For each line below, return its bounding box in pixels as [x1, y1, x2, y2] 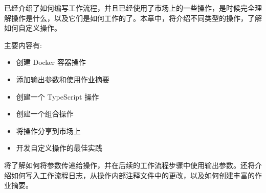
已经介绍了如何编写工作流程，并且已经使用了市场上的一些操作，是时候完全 [4, 3, 255, 13]
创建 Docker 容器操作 [16, 57, 86, 67]
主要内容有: [4, 39, 42, 50]
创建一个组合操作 [16, 108, 74, 119]
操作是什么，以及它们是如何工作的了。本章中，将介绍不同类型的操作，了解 [11, 12, 262, 23]
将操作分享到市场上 [16, 125, 81, 136]
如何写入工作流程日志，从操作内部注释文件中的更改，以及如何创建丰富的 [11, 170, 255, 180]
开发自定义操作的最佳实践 [16, 142, 102, 153]
